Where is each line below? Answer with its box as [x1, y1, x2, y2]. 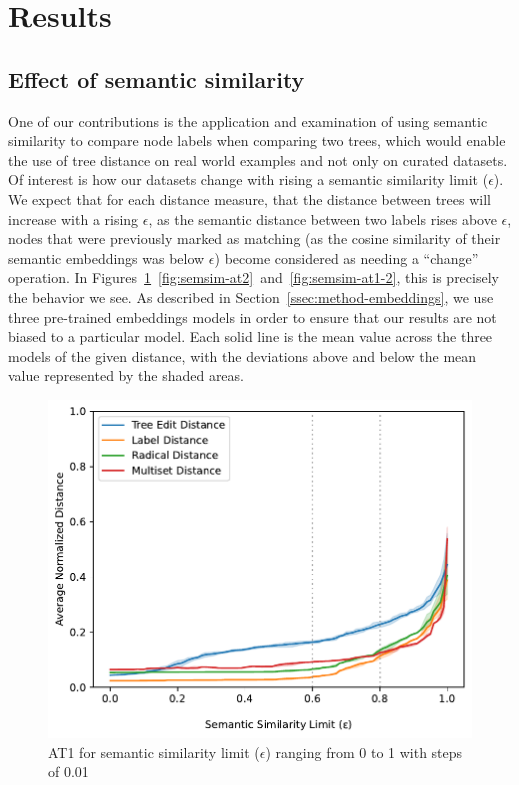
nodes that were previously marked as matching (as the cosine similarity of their [8, 228, 501, 249]
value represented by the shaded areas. [8, 365, 244, 386]
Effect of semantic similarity [8, 63, 305, 94]
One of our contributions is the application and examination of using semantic [8, 110, 488, 131]
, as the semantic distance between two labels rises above [148, 208, 497, 229]
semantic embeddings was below [8, 247, 205, 268]
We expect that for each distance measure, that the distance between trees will [8, 188, 491, 209]
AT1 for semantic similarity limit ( [48, 741, 260, 762]
